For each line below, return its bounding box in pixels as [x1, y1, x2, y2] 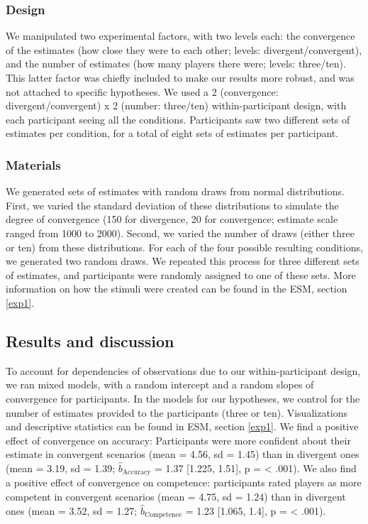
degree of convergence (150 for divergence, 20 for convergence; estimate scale [6, 212, 338, 226]
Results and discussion [6, 329, 174, 351]
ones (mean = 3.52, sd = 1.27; [6, 503, 138, 518]
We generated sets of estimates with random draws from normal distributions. [6, 184, 345, 199]
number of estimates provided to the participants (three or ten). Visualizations [6, 405, 348, 420]
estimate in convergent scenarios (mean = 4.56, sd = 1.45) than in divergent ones [6, 447, 359, 462]
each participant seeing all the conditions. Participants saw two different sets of [6, 111, 350, 126]
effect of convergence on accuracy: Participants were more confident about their [6, 432, 351, 447]
